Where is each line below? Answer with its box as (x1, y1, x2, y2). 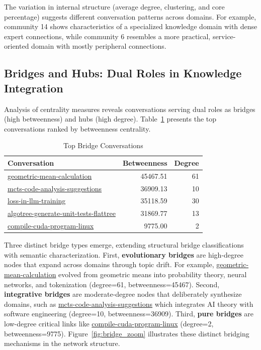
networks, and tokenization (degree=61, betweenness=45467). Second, (4, 279, 220, 289)
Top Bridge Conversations (63, 140, 143, 151)
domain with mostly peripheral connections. (31, 41, 166, 51)
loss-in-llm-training (8, 195, 66, 206)
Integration (4, 80, 63, 95)
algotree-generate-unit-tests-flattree (8, 208, 116, 218)
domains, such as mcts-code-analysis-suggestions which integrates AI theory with (4, 298, 253, 309)
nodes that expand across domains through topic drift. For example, (4, 259, 214, 270)
